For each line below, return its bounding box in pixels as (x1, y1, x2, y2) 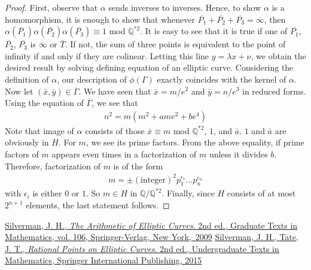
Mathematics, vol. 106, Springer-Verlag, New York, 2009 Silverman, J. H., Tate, (5, 230, 298, 243)
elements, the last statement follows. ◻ (26, 199, 170, 211)
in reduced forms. (242, 84, 306, 97)
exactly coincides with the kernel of (157, 72, 286, 85)
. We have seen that (78, 84, 151, 97)
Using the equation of (5, 96, 84, 109)
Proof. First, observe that (5, 1, 98, 13)
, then (264, 13, 286, 25)
